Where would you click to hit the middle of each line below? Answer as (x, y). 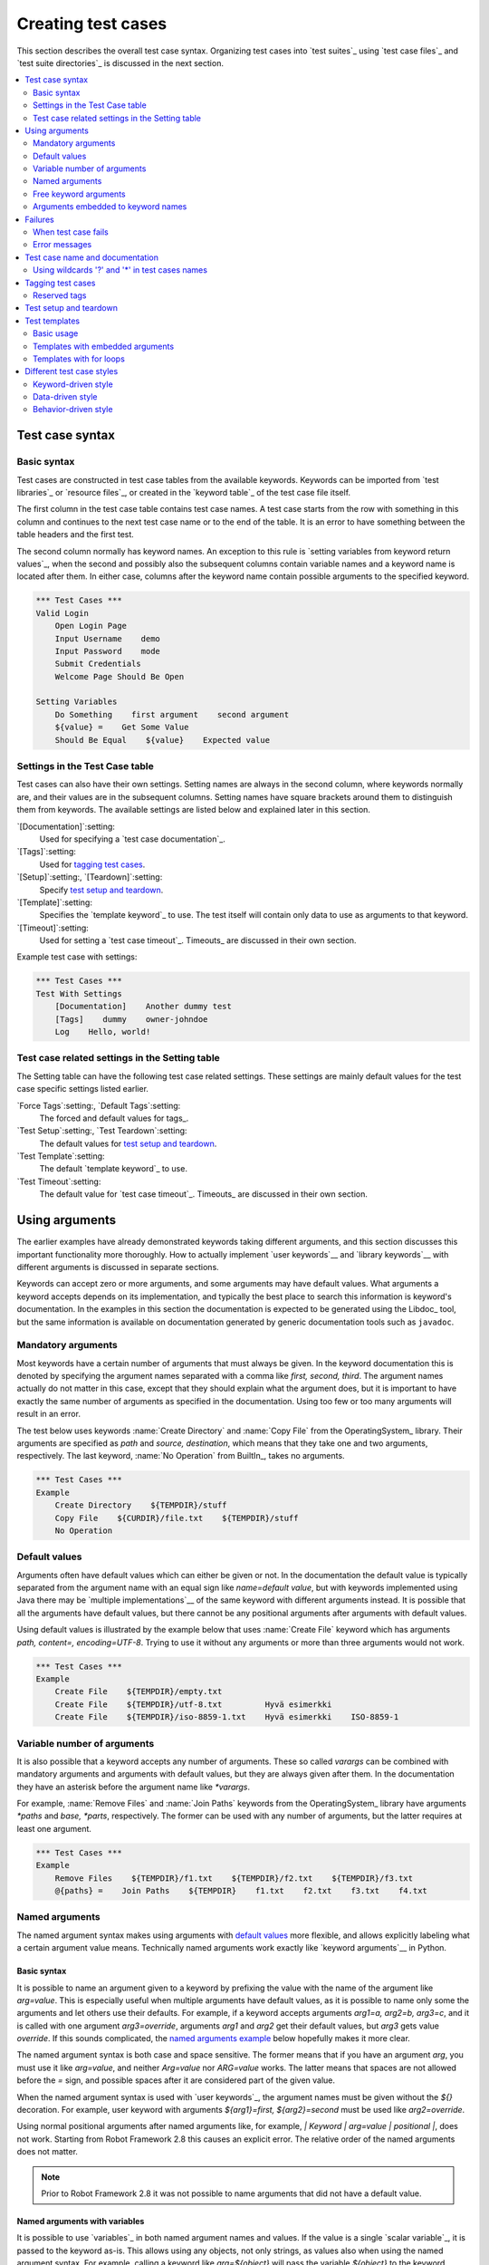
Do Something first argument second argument (172, 714)
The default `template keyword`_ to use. (113, 1169)
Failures (39, 219)
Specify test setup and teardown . (101, 890)
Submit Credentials (98, 664)
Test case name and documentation (91, 257)
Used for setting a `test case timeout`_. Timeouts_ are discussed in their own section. (198, 940)
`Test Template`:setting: (61, 1156)
